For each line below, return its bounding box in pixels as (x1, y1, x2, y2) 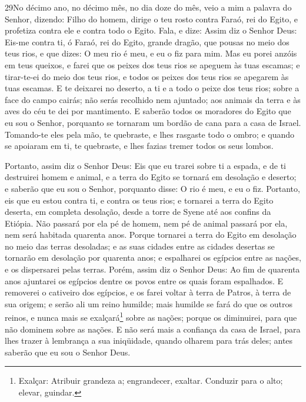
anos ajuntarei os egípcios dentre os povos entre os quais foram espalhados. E (5, 274, 284, 287)
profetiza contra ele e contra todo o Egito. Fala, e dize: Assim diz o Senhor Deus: (5, 24, 297, 36)
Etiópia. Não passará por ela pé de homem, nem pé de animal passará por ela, (5, 217, 288, 229)
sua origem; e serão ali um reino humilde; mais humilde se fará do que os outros (5, 297, 293, 310)
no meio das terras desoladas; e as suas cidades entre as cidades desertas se (5, 240, 275, 252)
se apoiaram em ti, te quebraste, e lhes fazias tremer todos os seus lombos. (5, 139, 274, 152)
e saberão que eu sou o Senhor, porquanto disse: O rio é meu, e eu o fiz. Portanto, (5, 182, 300, 194)
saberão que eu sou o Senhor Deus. (5, 345, 131, 358)
